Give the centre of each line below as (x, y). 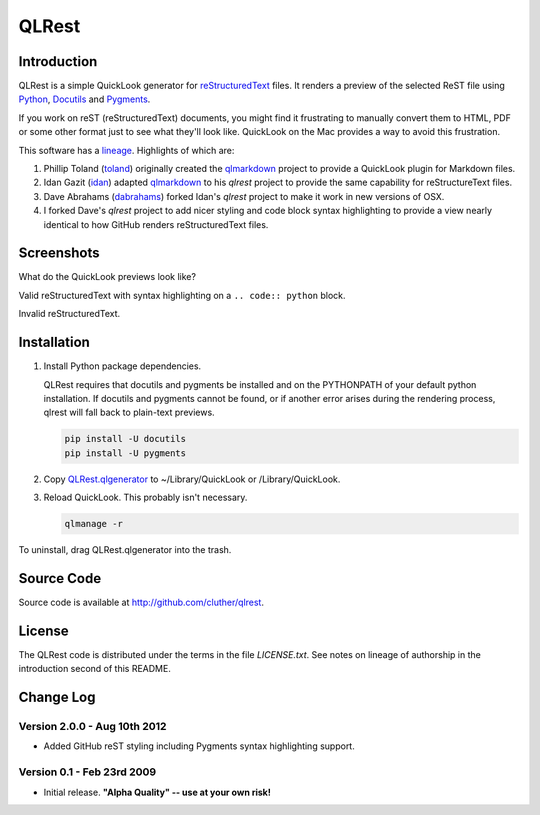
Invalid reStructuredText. (69, 314)
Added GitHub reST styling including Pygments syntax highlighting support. (199, 746)
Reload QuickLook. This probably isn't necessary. (145, 497)
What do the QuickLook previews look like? (107, 277)
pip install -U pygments (125, 453)
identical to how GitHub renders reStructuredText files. (156, 224)
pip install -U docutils (125, 439)
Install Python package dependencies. (122, 366)
